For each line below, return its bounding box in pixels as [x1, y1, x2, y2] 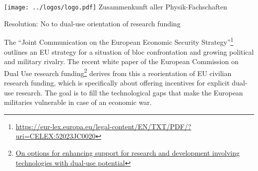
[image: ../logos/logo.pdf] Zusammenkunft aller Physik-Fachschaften [4, 1, 227, 11]
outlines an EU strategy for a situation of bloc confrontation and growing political [4, 46, 254, 57]
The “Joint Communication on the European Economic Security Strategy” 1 [4, 35, 234, 47]
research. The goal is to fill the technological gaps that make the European [16, 87, 243, 97]
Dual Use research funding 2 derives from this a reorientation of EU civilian [4, 66, 232, 78]
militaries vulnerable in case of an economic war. [4, 97, 152, 107]
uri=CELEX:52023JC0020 [15, 131, 96, 141]
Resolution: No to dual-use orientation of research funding [4, 18, 181, 28]
